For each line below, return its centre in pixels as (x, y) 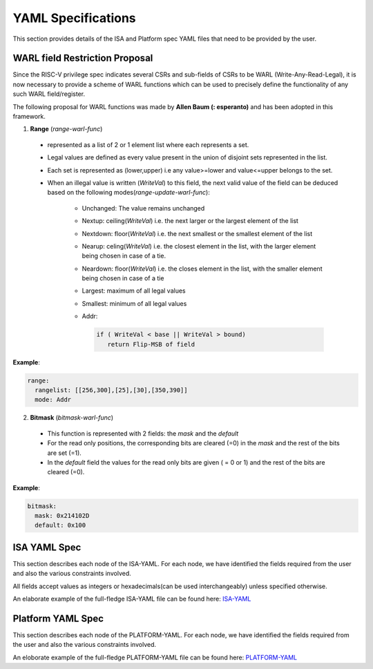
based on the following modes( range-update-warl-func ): (128, 193)
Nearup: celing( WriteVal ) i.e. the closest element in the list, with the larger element (199, 246)
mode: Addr (53, 400)
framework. (29, 117)
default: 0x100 (60, 525)
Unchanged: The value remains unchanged (143, 208)
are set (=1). (65, 453)
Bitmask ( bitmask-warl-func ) (72, 418)
